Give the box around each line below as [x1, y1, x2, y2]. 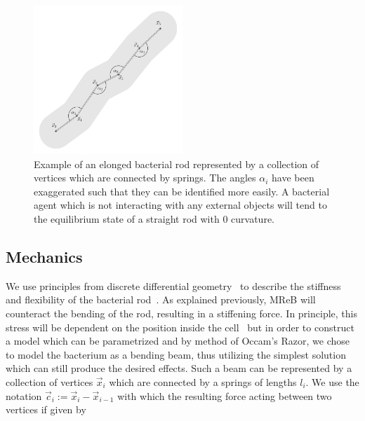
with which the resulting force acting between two [117, 388, 332, 403]
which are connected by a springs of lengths [109, 374, 297, 389]
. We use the [305, 374, 359, 389]
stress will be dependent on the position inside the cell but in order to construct [6, 319, 354, 334]
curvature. [231, 211, 274, 226]
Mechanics [6, 245, 83, 267]
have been [272, 170, 314, 185]
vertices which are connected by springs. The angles [34, 170, 256, 185]
